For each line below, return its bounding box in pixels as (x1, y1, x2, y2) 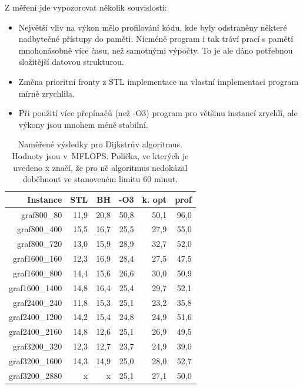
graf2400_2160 (9, 325, 62, 338)
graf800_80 (21, 208, 62, 220)
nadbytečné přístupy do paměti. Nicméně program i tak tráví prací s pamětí (18, 32, 294, 45)
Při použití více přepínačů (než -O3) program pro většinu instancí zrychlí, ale (18, 107, 298, 119)
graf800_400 (17, 223, 62, 235)
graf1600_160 (13, 252, 62, 265)
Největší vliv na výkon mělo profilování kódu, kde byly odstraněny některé (18, 21, 287, 33)
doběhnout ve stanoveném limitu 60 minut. (22, 173, 178, 185)
